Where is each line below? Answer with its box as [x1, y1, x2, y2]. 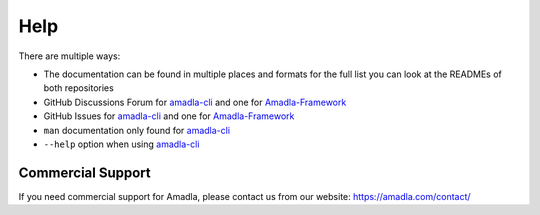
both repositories [43, 82, 114, 94]
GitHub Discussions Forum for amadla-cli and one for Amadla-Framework [43, 96, 347, 108]
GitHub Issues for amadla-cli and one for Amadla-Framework [43, 110, 295, 122]
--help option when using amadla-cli [43, 138, 200, 150]
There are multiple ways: [18, 50, 121, 62]
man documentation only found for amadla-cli [43, 124, 230, 136]
